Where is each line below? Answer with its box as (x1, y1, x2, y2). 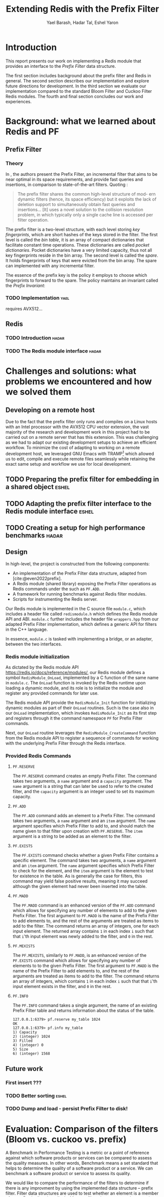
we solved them (5, 387, 71, 397)
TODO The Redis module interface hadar (5, 348, 102, 354)
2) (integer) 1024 (12, 1034, 50, 1039)
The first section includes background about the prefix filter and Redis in (5, 72, 151, 79)
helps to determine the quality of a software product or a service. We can (5, 1165, 153, 1171)
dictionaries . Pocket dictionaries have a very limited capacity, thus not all (5, 247, 152, 253)
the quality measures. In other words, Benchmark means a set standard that (5, 1160, 158, 1166)
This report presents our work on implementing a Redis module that (5, 58, 142, 64)
